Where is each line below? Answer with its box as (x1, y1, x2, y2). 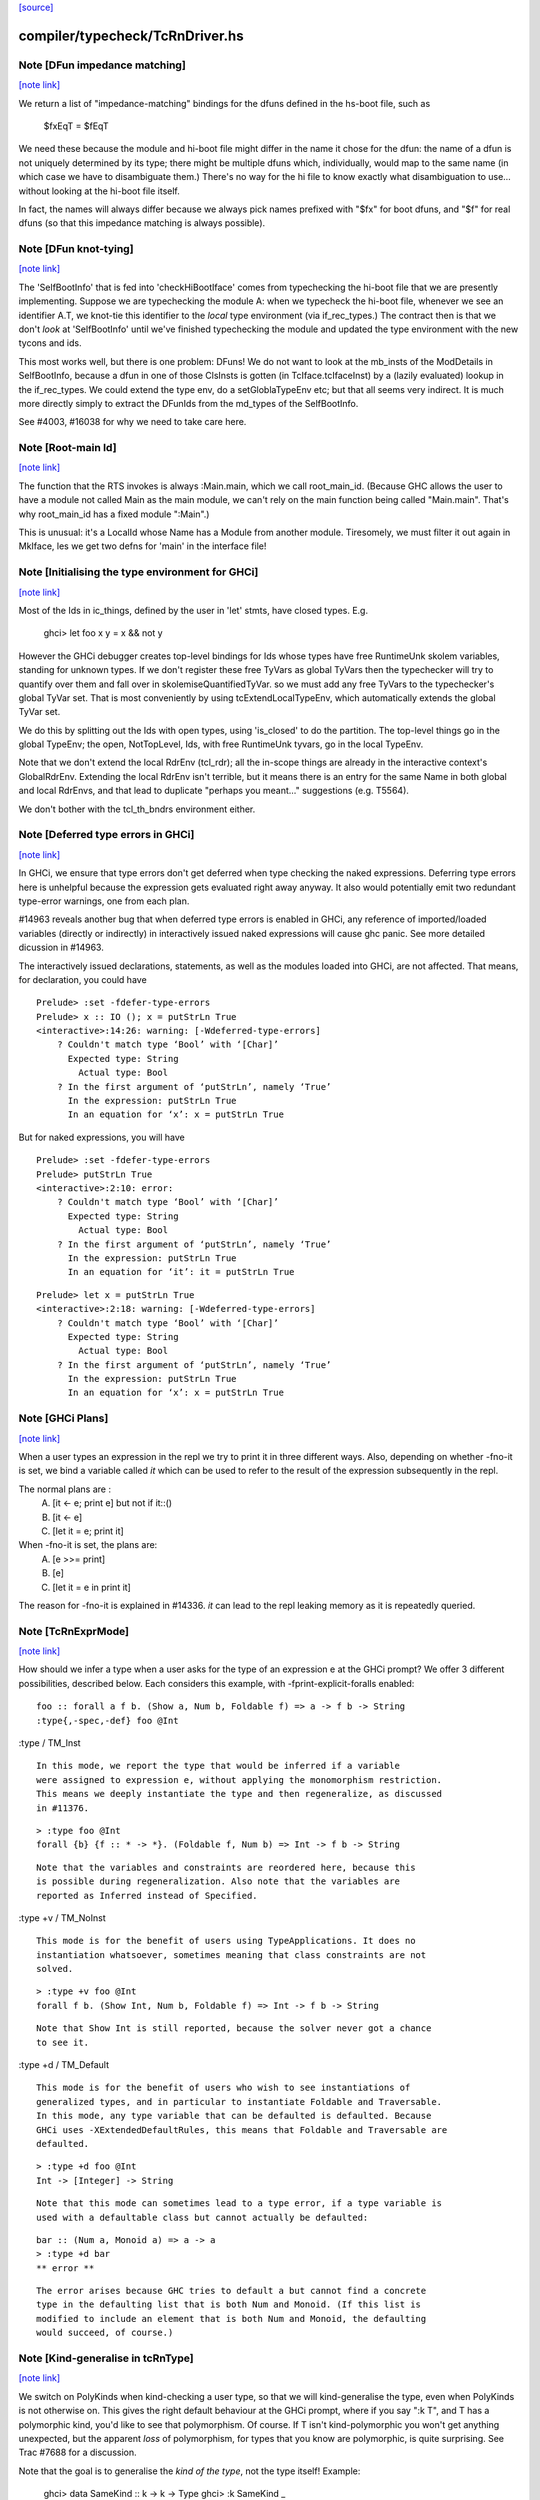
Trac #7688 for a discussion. (18, 2446, 137, 2459)
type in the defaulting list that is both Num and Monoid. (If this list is (36, 2299, 422, 2310)
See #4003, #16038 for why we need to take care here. (18, 416, 247, 428)
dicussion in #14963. (18, 941, 104, 954)
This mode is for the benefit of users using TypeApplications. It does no (36, 1935, 416, 1947)
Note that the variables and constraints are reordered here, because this (36, 1861, 416, 1873)
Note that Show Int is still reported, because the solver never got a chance (36, 2023, 432, 2034)
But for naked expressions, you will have (18, 1131, 185, 1143)
